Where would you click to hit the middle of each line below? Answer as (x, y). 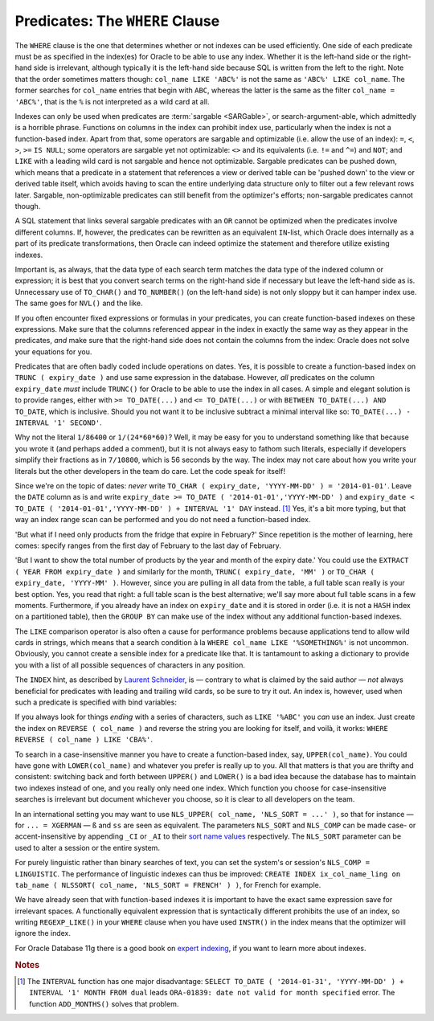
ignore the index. (43, 933)
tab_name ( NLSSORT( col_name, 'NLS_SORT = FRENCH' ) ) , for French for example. (168, 884)
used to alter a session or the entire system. (88, 847)
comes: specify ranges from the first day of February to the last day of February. (148, 545)
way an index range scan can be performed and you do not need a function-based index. (163, 520)
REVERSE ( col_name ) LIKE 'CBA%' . (84, 740)
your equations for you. (53, 351)
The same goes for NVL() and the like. (79, 303)
